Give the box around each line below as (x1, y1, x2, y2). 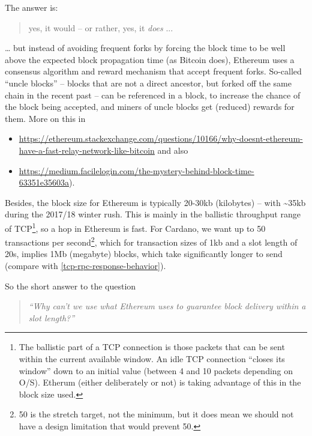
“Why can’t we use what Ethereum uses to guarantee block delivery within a (28, 300, 306, 312)
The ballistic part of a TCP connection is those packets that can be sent (19, 341, 285, 353)
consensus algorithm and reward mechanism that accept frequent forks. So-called (5, 65, 302, 77)
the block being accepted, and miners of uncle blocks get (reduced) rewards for (5, 100, 295, 113)
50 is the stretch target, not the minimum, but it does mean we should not (19, 408, 294, 420)
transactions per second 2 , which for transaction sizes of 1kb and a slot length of (5, 234, 298, 248)
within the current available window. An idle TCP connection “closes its (19, 352, 285, 365)
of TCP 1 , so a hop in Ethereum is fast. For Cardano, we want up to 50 (5, 220, 266, 234)
